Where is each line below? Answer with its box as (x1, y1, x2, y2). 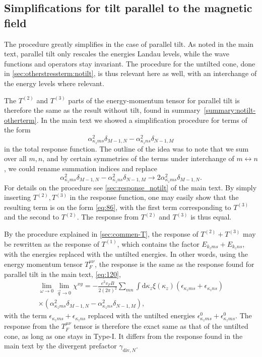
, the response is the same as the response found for (95, 259, 254, 269)
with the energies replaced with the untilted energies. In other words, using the (4, 249, 248, 259)
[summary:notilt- (204, 105, 256, 115)
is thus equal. (190, 211, 232, 222)
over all (4, 153, 27, 164)
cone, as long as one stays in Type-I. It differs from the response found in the (4, 330, 243, 341)
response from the (4, 321, 59, 331)
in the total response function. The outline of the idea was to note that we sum (4, 143, 249, 154)
